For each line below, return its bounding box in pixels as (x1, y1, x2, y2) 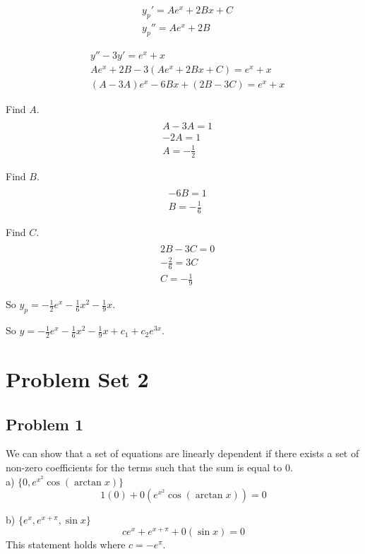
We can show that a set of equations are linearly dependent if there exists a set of (6, 446, 359, 461)
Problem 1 (6, 413, 83, 435)
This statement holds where (6, 536, 126, 551)
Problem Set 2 (6, 365, 149, 394)
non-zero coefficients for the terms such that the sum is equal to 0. (6, 460, 293, 475)
